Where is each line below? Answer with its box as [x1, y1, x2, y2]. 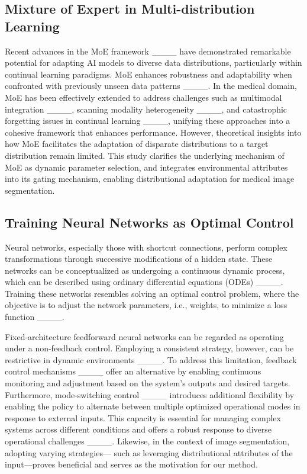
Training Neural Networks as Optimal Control [5, 213, 294, 231]
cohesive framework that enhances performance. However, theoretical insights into [5, 126, 302, 138]
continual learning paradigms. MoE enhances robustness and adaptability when [5, 68, 292, 80]
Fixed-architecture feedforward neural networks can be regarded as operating [5, 330, 284, 342]
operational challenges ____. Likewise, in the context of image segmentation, [5, 435, 290, 447]
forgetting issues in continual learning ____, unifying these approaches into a [5, 114, 290, 127]
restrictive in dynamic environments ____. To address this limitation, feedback [5, 353, 297, 366]
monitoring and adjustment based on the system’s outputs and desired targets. [5, 377, 290, 389]
